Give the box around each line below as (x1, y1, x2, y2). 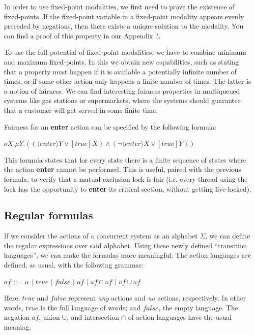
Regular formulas (4, 207, 93, 223)
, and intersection (66, 312, 119, 322)
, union (39, 312, 60, 322)
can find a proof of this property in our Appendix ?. (4, 30, 161, 40)
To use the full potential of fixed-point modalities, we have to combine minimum (4, 47, 246, 57)
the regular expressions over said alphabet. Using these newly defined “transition (4, 240, 247, 250)
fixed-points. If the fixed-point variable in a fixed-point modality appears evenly (4, 11, 244, 21)
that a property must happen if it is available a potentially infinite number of (4, 66, 237, 76)
